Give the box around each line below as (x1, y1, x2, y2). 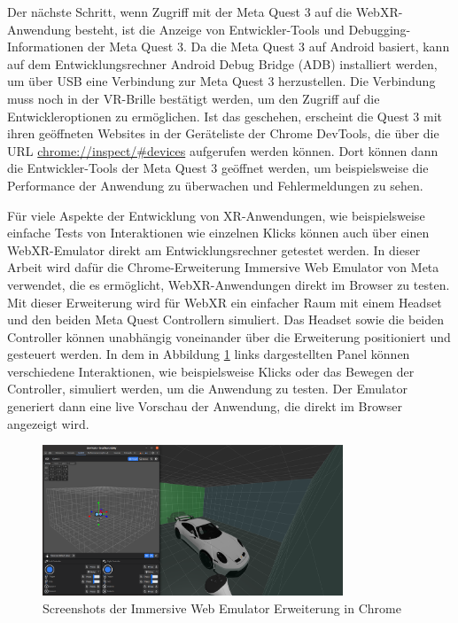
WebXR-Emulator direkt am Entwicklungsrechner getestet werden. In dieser (7, 240, 421, 259)
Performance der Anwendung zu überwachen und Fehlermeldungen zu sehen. (7, 175, 423, 194)
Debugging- (348, 19, 411, 38)
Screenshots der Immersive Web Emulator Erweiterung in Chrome (43, 598, 401, 617)
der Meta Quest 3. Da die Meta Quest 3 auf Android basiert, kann (88, 37, 450, 56)
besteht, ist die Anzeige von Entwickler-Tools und (74, 19, 345, 38)
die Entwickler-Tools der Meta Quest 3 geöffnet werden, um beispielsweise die (7, 159, 429, 177)
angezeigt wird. (7, 414, 89, 432)
